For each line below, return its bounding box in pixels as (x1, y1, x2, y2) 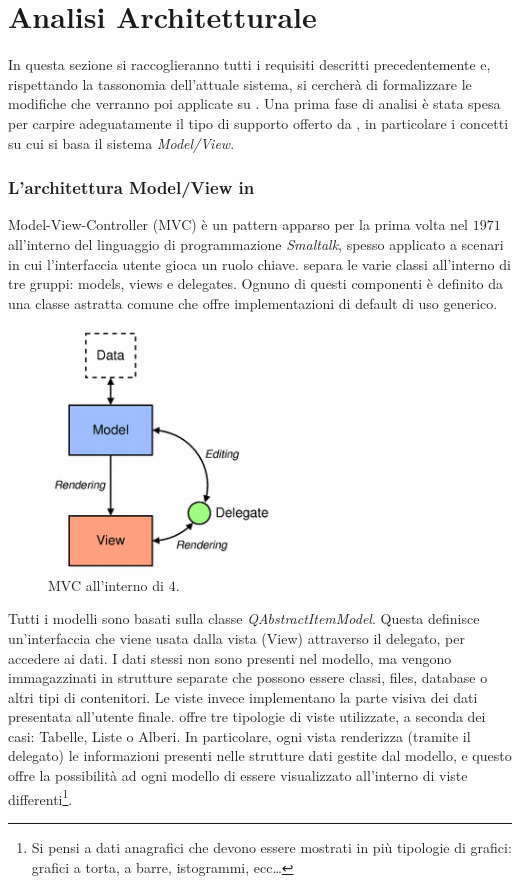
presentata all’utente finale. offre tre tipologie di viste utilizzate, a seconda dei (8, 706, 486, 727)
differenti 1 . (8, 785, 73, 809)
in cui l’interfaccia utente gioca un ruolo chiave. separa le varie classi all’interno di (8, 253, 511, 274)
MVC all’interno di (48, 574, 164, 595)
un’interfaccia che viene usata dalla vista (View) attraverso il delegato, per (8, 627, 465, 648)
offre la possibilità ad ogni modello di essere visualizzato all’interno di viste (8, 765, 468, 786)
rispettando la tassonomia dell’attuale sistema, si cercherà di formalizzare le (8, 73, 472, 94)
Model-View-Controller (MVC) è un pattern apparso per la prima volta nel (8, 214, 468, 235)
